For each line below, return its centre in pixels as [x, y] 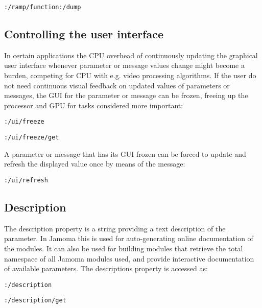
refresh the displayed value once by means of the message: [95, 164]
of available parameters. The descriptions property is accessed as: [106, 268]
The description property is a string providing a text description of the [115, 228]
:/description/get [35, 301]
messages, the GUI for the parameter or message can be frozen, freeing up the [126, 95]
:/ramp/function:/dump [43, 7]
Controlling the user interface [84, 34]
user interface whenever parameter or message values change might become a [125, 65]
